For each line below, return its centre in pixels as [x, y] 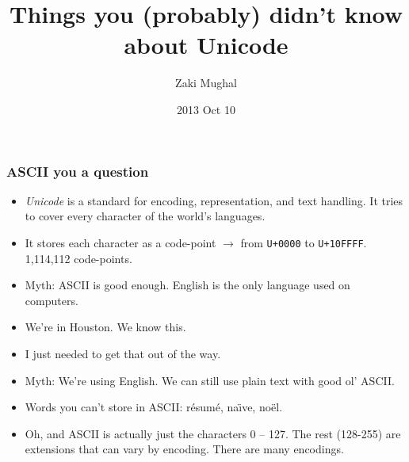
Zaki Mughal [206, 83]
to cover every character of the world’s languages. [145, 216]
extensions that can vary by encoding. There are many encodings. [184, 449]
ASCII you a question [78, 171]
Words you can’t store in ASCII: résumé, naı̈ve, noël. [154, 407]
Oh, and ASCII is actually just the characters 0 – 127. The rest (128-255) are [213, 433]
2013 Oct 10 [206, 109]
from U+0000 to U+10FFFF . [304, 242]
